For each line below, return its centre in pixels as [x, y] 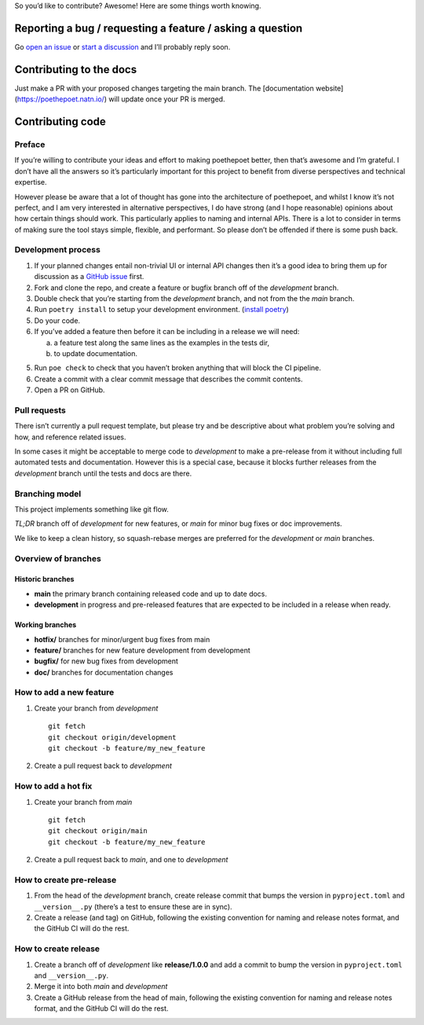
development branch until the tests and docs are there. [103, 473]
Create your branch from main [83, 802]
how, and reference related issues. [70, 437]
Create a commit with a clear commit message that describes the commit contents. [168, 379]
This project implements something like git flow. [91, 509]
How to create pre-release [66, 880]
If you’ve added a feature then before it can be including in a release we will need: [167, 332]
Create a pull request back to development [103, 766]
